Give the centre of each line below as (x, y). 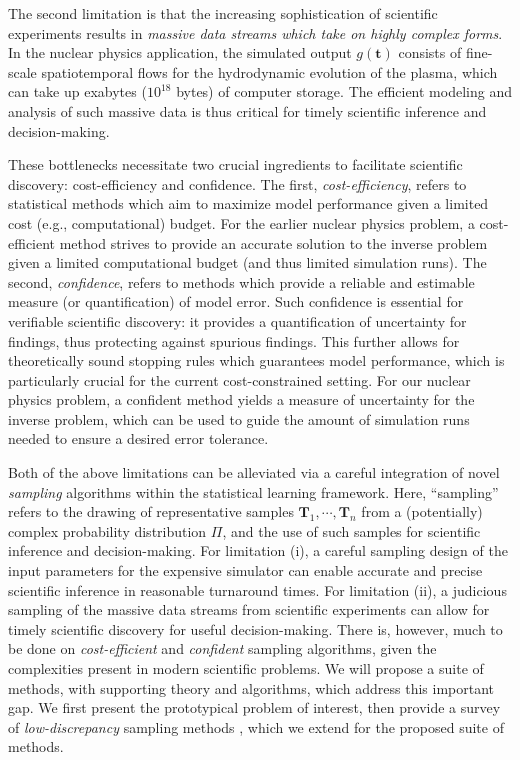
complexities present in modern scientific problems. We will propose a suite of (246, 668)
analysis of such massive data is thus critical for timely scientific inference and (247, 110)
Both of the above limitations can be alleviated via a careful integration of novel (254, 472)
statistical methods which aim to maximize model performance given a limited (248, 203)
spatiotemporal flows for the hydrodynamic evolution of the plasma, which (269, 71)
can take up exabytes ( (77, 91)
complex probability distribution (107, 530)
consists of (430, 52)
